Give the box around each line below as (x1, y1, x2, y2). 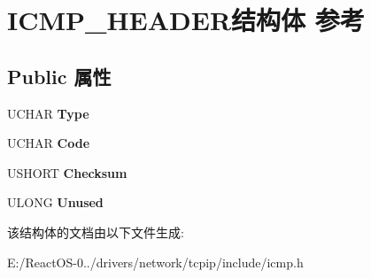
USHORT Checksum (7, 163, 128, 181)
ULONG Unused (7, 193, 104, 212)
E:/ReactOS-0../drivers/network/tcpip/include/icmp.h (7, 252, 304, 271)
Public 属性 (7, 62, 112, 89)
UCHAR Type (7, 104, 89, 122)
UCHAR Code (7, 134, 90, 152)
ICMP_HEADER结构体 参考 (7, 2, 365, 38)
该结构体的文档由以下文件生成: (7, 222, 184, 241)
